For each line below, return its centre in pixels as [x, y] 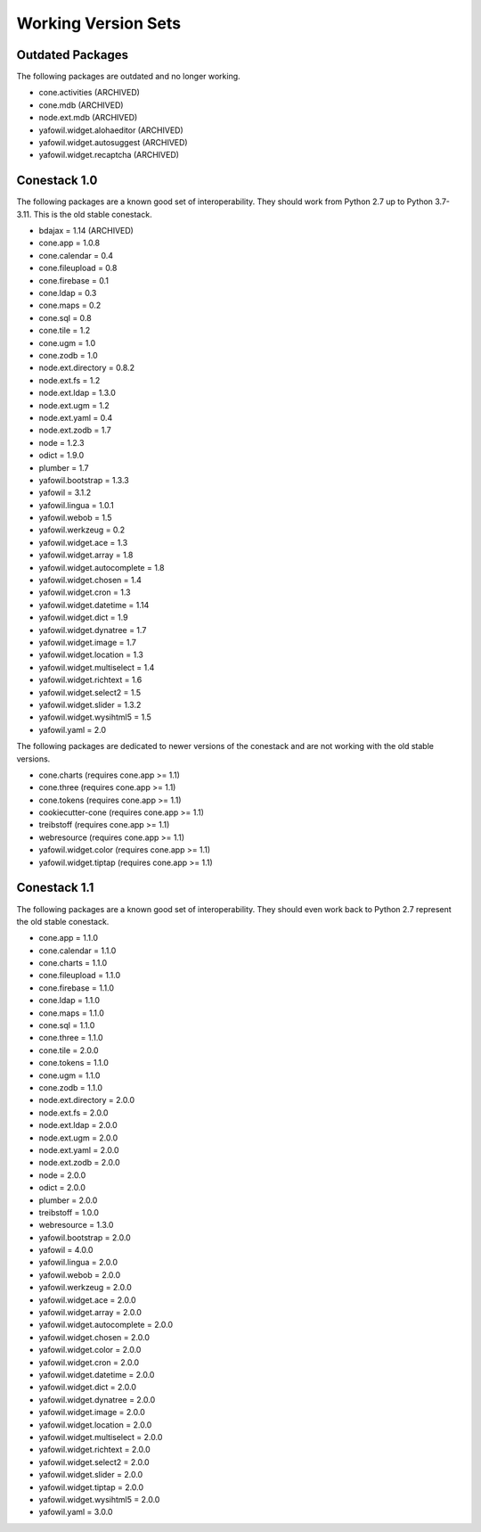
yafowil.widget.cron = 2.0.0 [89, 1362]
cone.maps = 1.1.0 [71, 1013]
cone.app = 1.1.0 [68, 938]
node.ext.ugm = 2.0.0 [78, 1138]
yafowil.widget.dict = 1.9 [83, 618]
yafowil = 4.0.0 [66, 1250]
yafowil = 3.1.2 [65, 493]
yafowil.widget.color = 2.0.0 [90, 1350]
